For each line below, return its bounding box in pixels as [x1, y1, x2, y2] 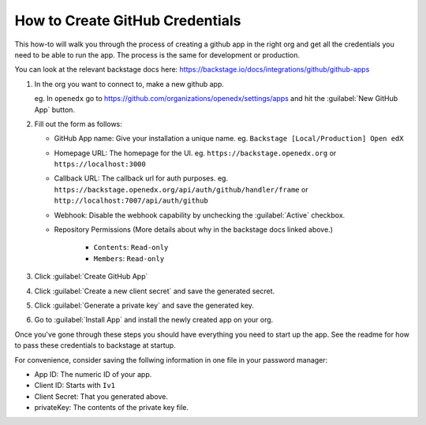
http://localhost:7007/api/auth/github [54, 196, 208, 205]
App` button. [34, 105, 75, 114]
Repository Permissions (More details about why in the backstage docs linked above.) [54, 225, 334, 234]
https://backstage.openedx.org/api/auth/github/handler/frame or [54, 185, 308, 194]
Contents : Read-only [93, 243, 169, 252]
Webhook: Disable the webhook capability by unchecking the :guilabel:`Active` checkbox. [54, 210, 346, 220]
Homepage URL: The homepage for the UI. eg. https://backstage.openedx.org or [54, 148, 337, 158]
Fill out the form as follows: [34, 119, 122, 129]
